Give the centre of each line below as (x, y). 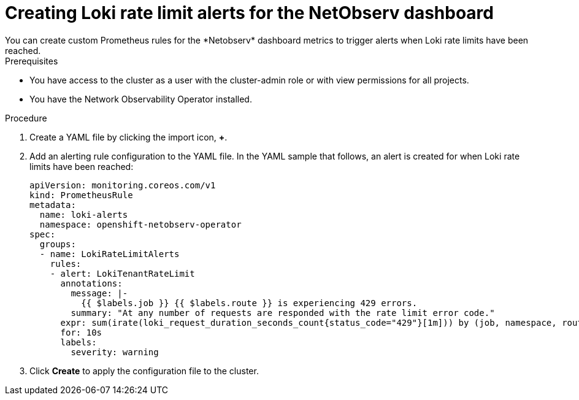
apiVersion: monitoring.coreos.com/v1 (123, 185)
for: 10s (81, 332)
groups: (58, 244)
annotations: (91, 283)
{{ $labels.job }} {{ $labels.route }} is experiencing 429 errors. (249, 303)
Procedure (26, 118)
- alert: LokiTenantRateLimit (122, 273)
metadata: (53, 205)
